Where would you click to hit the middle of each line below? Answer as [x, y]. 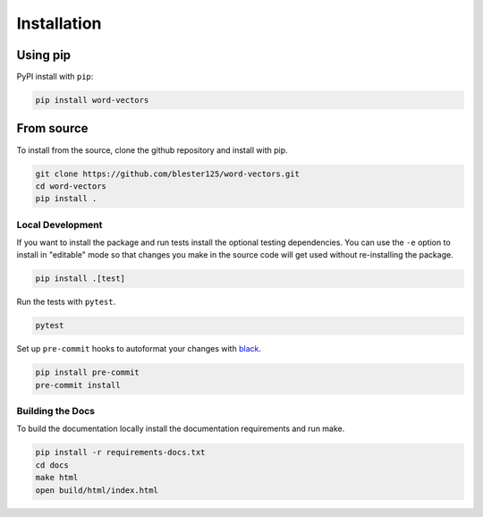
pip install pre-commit [88, 373]
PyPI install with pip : [55, 77]
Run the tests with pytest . [66, 302]
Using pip [44, 55]
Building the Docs [56, 411]
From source [52, 128]
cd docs [52, 465]
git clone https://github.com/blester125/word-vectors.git [167, 174]
